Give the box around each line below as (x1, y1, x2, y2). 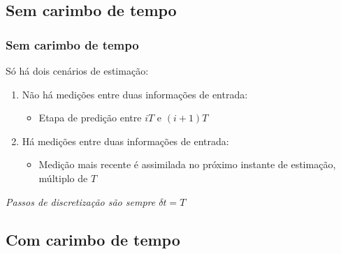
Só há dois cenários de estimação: (6, 63, 149, 77)
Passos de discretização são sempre (6, 194, 156, 209)
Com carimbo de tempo (6, 228, 180, 250)
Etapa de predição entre (38, 110, 142, 125)
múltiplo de (38, 170, 88, 185)
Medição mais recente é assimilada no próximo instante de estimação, (38, 157, 336, 172)
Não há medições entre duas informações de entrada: (22, 87, 248, 101)
